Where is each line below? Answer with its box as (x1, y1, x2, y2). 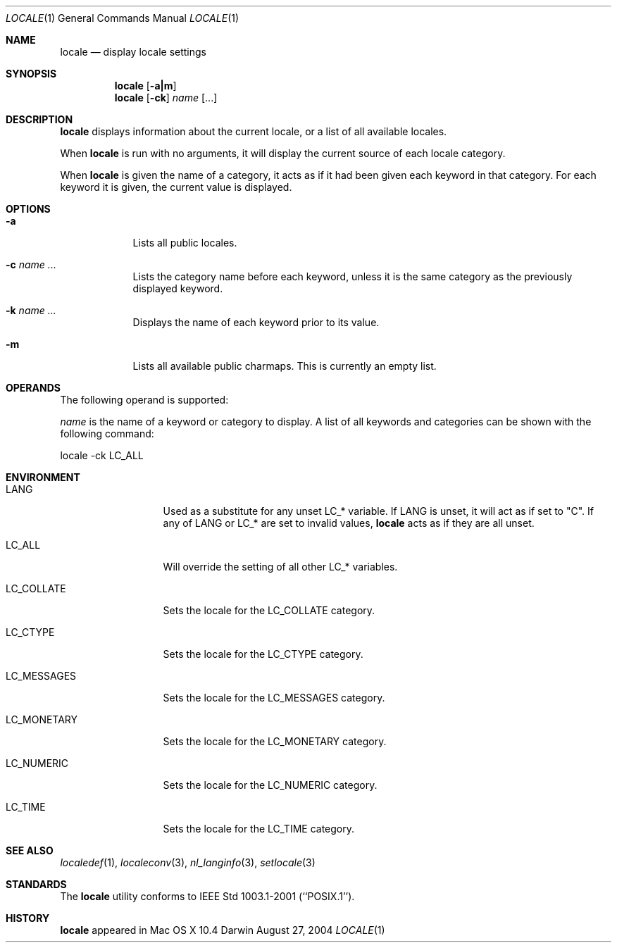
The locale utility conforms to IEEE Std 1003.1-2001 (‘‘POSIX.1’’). (60, 890, 355, 902)
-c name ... (6, 258, 56, 270)
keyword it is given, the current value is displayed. (60, 181, 292, 193)
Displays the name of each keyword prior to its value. (132, 316, 380, 328)
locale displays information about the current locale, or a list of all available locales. (60, 125, 447, 137)
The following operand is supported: (60, 394, 229, 406)
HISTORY (6, 912, 50, 924)
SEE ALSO (6, 844, 54, 856)
